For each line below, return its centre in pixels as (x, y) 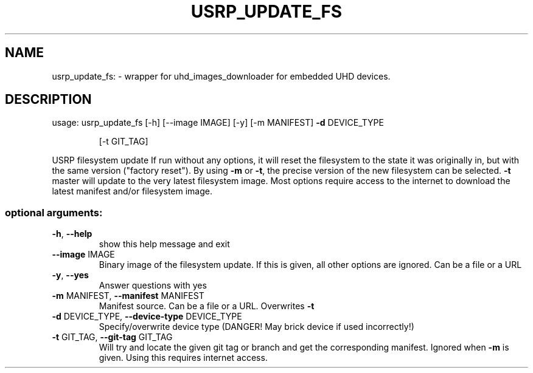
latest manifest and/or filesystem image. (132, 191)
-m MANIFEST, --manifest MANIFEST (128, 296)
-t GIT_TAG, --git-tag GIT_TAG (112, 337)
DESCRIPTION (48, 100)
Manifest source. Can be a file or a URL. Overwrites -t (207, 306)
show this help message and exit (164, 244)
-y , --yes (70, 275)
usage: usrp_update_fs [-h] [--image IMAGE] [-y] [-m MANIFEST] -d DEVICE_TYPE (218, 123)
